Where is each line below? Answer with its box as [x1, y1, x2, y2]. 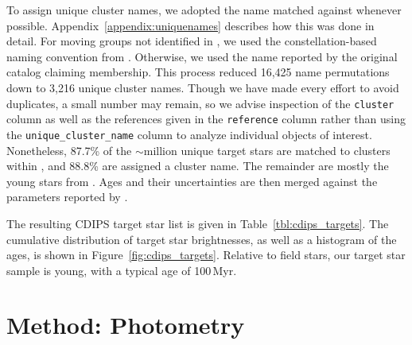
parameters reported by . [6, 188, 128, 205]
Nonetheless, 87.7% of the [6, 141, 132, 158]
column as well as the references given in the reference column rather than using [6, 110, 406, 127]
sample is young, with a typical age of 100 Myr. [6, 262, 237, 278]
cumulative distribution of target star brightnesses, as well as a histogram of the [6, 231, 397, 247]
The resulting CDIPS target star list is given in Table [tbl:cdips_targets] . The [6, 215, 389, 231]
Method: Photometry [6, 308, 245, 341]
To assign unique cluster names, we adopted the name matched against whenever [6, 2, 402, 17]
